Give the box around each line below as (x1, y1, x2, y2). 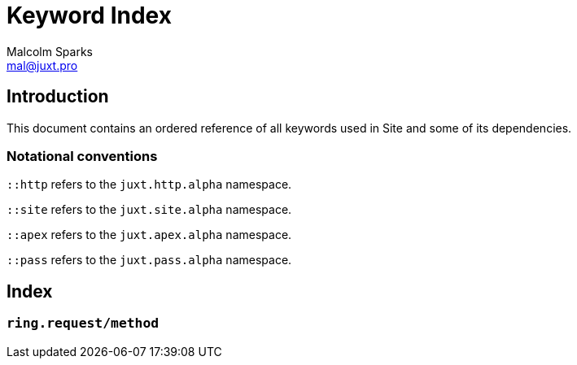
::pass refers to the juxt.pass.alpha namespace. (7, 253, 292, 267)
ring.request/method (7, 315, 160, 332)
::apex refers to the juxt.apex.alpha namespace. (7, 228, 292, 242)
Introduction (7, 86, 109, 107)
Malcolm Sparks (7, 44, 93, 59)
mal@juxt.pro (7, 58, 78, 72)
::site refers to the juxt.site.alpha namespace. (7, 202, 292, 217)
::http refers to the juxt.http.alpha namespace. (7, 177, 292, 192)
